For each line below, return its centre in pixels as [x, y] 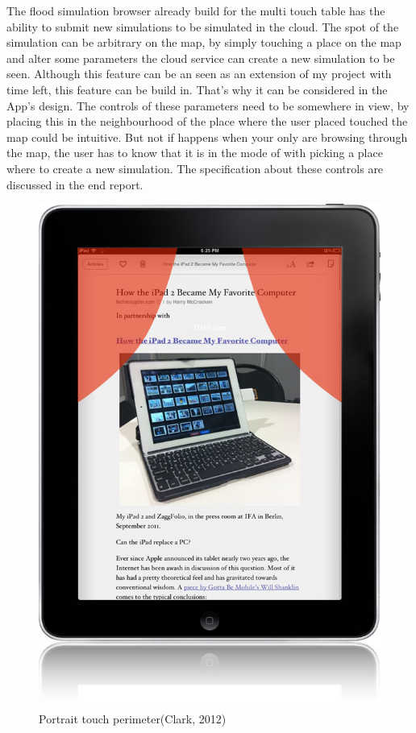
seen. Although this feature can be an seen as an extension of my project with [199, 74]
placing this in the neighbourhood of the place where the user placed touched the [207, 121]
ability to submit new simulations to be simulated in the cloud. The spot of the [203, 26]
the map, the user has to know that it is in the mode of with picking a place [195, 153]
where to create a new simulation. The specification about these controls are [195, 168]
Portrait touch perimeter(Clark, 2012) [133, 719]
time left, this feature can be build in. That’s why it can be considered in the [197, 89]
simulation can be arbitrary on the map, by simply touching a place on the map [204, 42]
